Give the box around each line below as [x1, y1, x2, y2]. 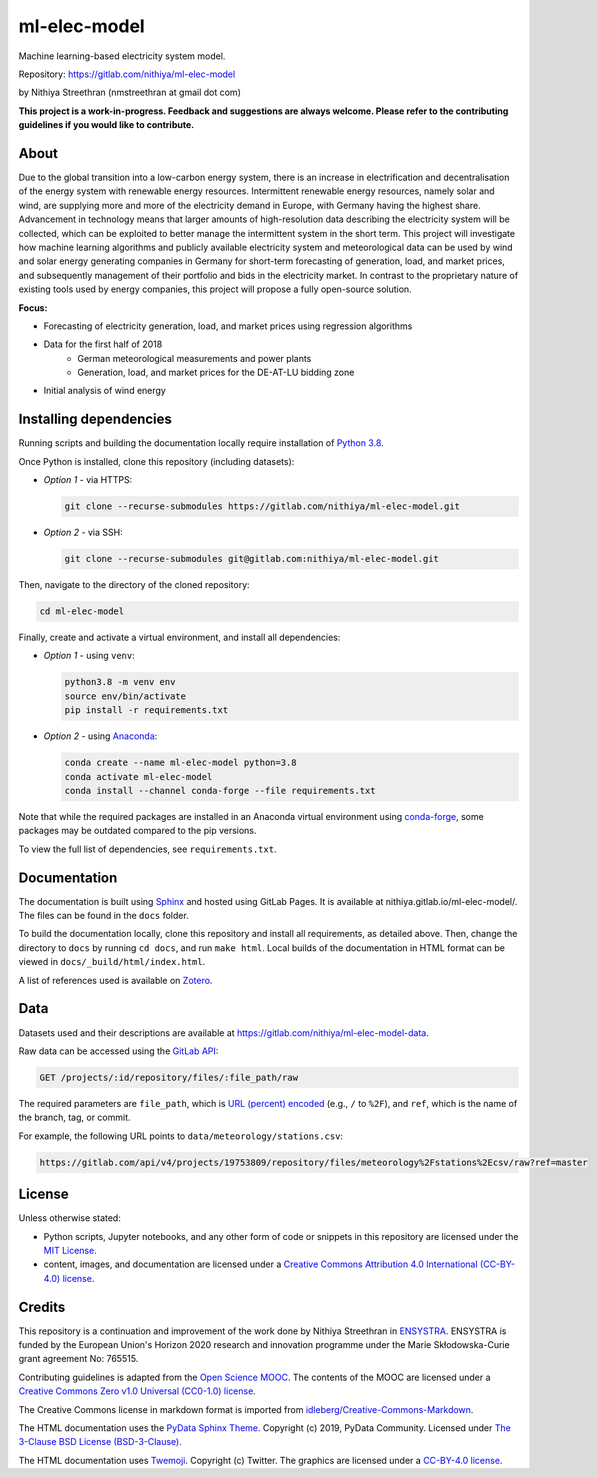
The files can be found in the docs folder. [18, 910, 189, 922]
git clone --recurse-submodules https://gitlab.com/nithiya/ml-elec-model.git [64, 501, 460, 512]
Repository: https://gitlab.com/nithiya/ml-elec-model [18, 68, 236, 80]
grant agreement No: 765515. [18, 1353, 139, 1365]
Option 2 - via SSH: [43, 526, 124, 539]
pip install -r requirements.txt [64, 705, 229, 716]
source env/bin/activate [64, 690, 187, 702]
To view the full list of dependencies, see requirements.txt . [18, 843, 277, 855]
